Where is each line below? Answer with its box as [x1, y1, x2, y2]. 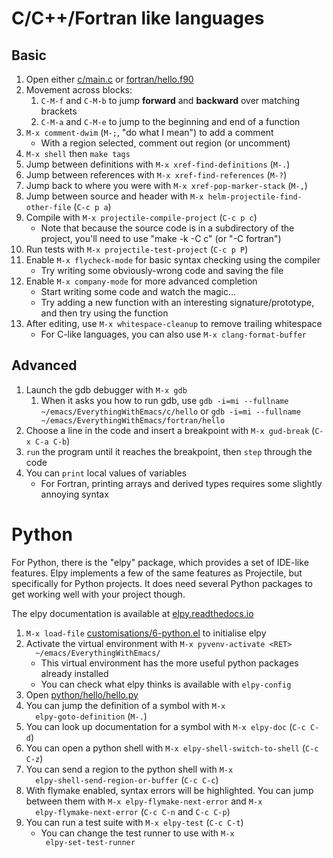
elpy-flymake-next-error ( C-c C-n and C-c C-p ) [35, 805, 231, 817]
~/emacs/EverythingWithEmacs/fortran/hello [40, 415, 226, 426]
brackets [40, 105, 78, 117]
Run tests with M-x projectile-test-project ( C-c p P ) [25, 243, 249, 255]
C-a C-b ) [35, 435, 71, 447]
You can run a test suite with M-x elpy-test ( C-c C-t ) [25, 816, 244, 828]
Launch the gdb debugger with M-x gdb [25, 383, 188, 396]
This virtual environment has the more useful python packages [40, 657, 299, 669]
